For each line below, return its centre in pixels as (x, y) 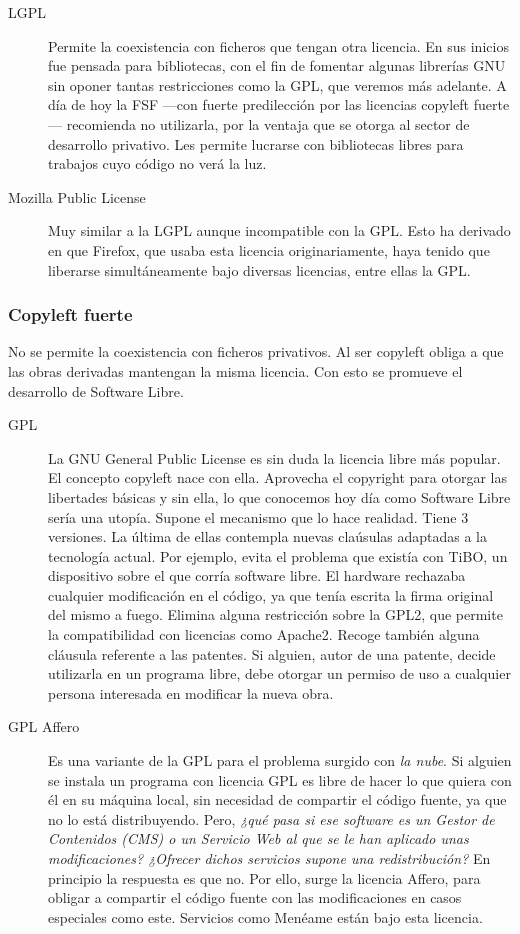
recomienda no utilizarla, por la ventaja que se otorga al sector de (268, 123)
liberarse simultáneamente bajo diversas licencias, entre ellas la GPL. (259, 269)
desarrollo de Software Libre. (96, 390)
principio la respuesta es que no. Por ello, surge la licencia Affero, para (264, 877)
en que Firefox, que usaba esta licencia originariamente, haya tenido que (269, 249)
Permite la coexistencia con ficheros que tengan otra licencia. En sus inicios (278, 45)
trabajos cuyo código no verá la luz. (157, 163)
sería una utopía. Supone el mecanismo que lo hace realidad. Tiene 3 (258, 516)
